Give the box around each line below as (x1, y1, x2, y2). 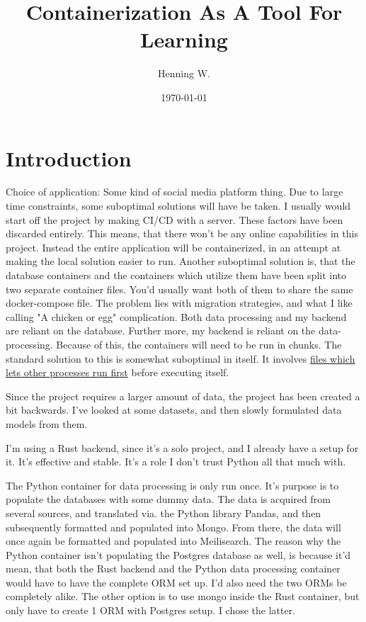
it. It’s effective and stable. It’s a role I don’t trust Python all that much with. (6, 454, 346, 469)
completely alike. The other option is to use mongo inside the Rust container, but (6, 589, 360, 604)
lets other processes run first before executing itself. (6, 365, 229, 380)
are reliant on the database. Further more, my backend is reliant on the (6, 323, 316, 338)
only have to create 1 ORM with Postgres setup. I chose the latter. (6, 603, 296, 618)
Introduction (6, 143, 132, 172)
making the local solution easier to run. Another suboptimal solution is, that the (6, 254, 355, 268)
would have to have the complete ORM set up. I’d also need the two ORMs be (6, 575, 347, 589)
